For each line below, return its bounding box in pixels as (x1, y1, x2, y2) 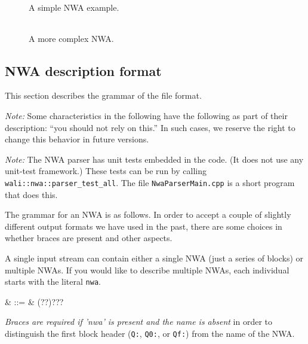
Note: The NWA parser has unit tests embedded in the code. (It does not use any (5, 153, 304, 165)
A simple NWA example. (29, 1, 119, 13)
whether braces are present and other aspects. (5, 232, 173, 244)
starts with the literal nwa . (5, 275, 101, 288)
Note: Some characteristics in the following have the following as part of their (5, 109, 288, 121)
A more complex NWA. (29, 32, 114, 44)
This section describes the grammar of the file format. (5, 89, 202, 102)
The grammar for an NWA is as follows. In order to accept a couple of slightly (5, 208, 291, 221)
